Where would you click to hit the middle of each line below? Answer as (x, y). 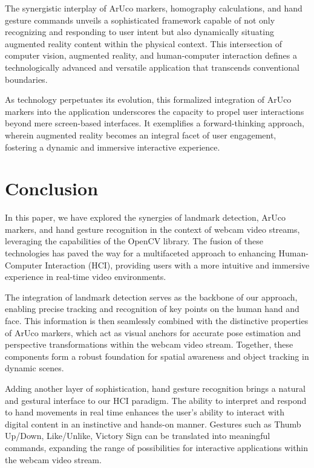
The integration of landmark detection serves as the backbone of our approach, (151, 297)
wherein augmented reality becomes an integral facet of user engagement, (141, 135)
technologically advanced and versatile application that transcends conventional (152, 67)
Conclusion (52, 188)
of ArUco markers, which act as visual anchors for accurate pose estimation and (153, 332)
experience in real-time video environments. (86, 277)
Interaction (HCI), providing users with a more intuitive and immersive (177, 265)
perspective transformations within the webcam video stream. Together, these (149, 344)
